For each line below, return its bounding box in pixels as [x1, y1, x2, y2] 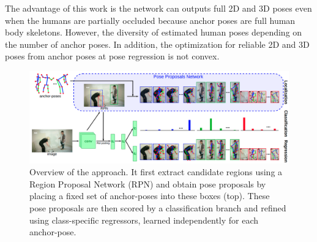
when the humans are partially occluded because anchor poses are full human [5, 13, 296, 26]
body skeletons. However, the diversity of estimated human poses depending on [5, 26, 302, 39]
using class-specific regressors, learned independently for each [29, 213, 259, 226]
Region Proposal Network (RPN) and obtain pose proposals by [29, 177, 266, 190]
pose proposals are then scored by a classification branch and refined [29, 202, 286, 214]
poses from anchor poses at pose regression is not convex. [5, 50, 220, 62]
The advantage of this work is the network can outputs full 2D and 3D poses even [5, 2, 312, 14]
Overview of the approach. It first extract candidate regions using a [29, 165, 283, 178]
